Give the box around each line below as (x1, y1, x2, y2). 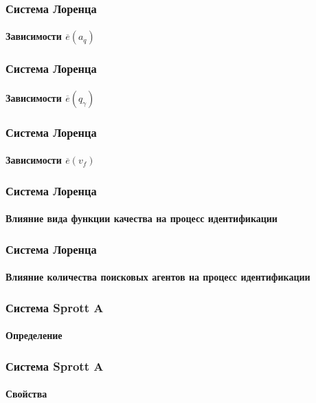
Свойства (5, 386, 47, 401)
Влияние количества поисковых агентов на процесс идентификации (5, 270, 311, 284)
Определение (5, 328, 63, 342)
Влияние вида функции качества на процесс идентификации (5, 211, 278, 226)
